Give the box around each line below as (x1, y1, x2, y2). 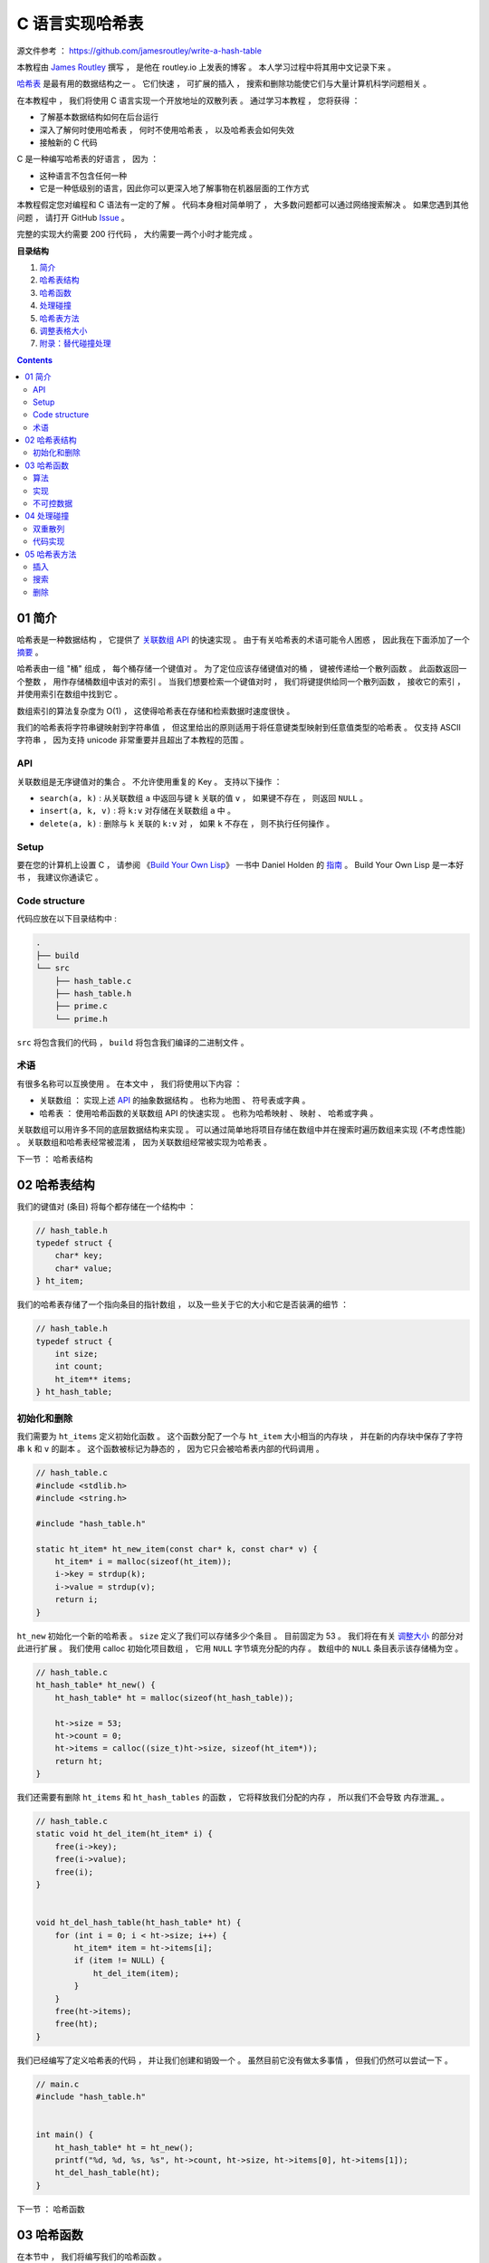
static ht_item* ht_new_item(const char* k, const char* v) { (35, 1543, 318, 1554)
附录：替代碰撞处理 (39, 338, 111, 349)
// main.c (35, 2078, 80, 2089)
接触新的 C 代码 (39, 137, 99, 148)
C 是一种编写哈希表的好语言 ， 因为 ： (16, 154, 158, 165)
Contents (16, 354, 53, 366)
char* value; (54, 1263, 113, 1274)
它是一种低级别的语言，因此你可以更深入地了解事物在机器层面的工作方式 (39, 183, 310, 194)
